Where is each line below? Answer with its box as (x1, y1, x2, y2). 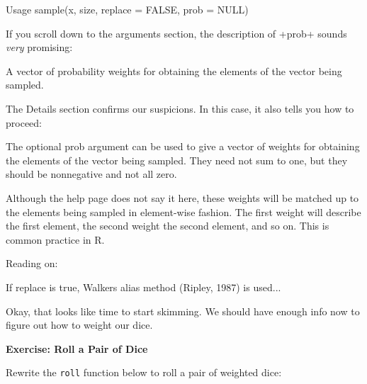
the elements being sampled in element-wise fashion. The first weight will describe (6, 204, 361, 219)
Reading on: (6, 256, 58, 271)
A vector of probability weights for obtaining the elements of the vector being (6, 63, 342, 78)
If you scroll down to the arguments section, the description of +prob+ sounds (6, 26, 347, 40)
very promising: (6, 40, 73, 55)
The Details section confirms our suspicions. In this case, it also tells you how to (6, 101, 354, 115)
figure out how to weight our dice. (6, 317, 153, 332)
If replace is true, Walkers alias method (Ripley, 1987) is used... (6, 279, 281, 294)
